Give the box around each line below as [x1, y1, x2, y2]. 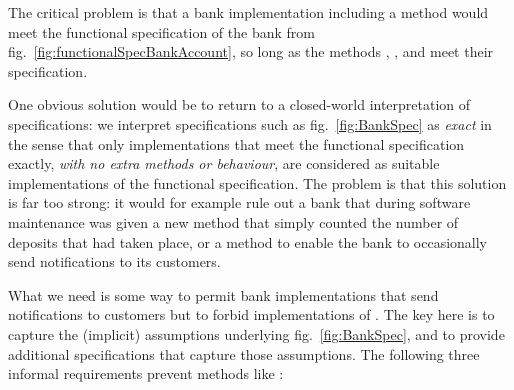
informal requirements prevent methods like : [8, 363, 284, 384]
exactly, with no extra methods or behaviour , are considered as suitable [8, 153, 440, 174]
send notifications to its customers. [8, 251, 221, 272]
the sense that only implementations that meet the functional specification [8, 133, 465, 154]
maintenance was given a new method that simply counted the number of [8, 211, 459, 232]
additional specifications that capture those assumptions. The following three [8, 343, 480, 364]
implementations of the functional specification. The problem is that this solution [8, 172, 507, 193]
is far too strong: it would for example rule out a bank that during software [8, 192, 471, 213]
